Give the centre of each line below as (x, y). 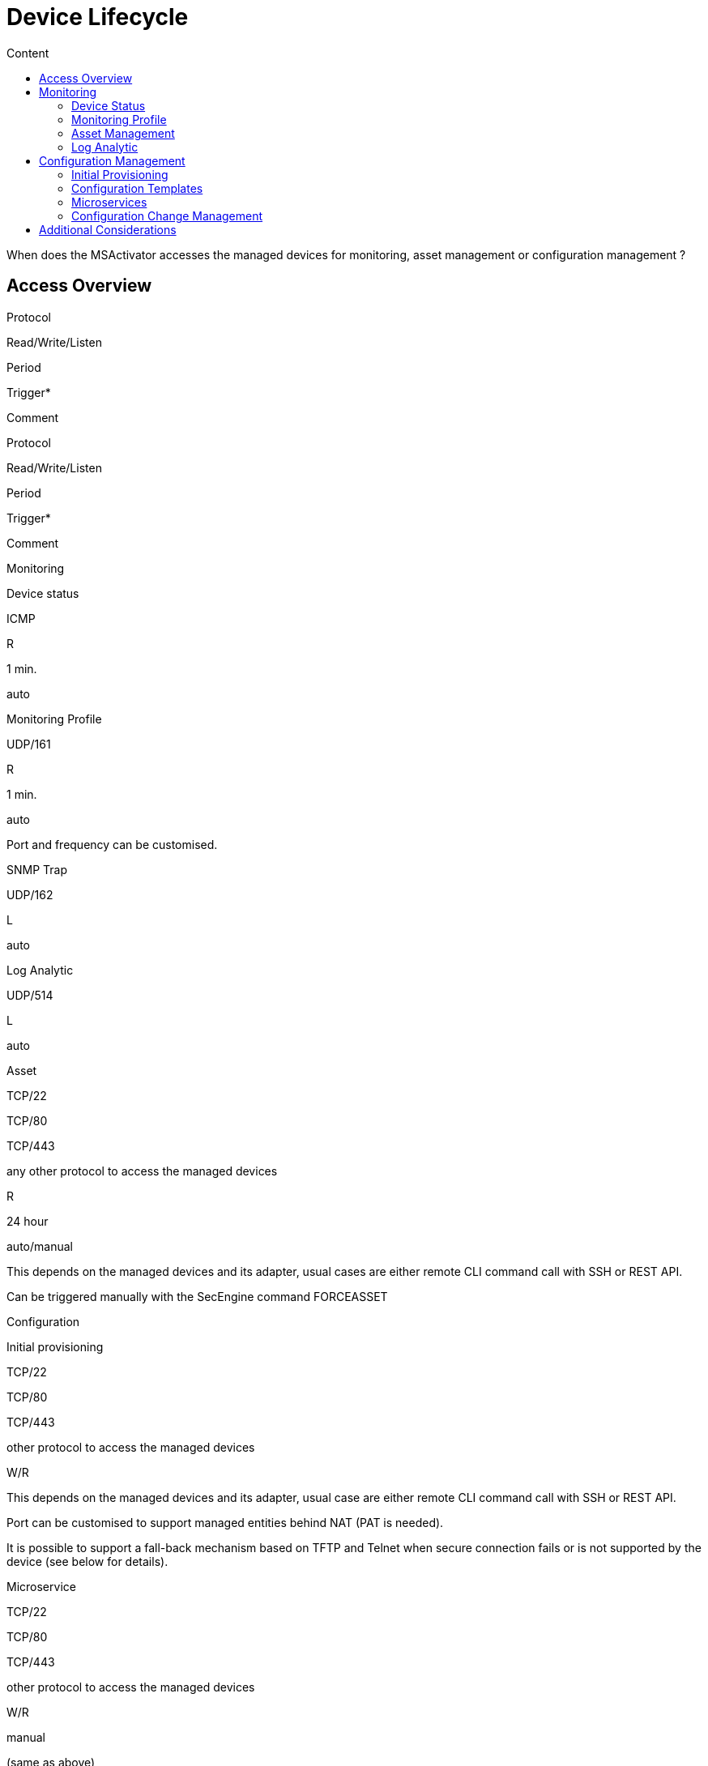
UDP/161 (29, 744)
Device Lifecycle (98, 17)
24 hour (28, 1221)
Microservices (109, 202)
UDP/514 (30, 995)
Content (28, 53)
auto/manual (40, 1246)
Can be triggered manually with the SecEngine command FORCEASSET (197, 1296)
